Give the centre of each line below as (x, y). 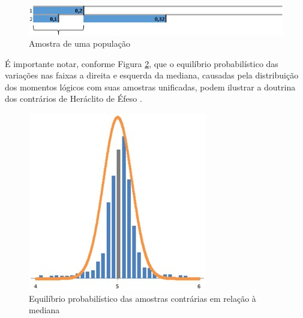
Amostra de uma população (79, 43)
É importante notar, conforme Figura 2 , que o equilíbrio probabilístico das (142, 63)
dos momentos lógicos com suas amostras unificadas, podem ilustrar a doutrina (150, 87)
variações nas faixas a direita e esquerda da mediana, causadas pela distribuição (152, 75)
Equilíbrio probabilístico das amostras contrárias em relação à (142, 298)
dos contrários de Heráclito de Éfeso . (73, 99)
